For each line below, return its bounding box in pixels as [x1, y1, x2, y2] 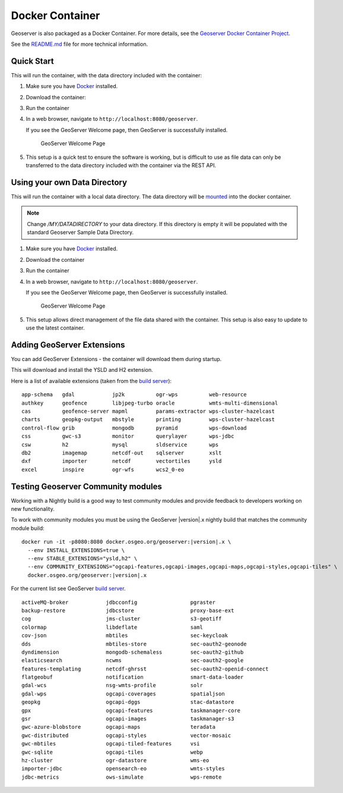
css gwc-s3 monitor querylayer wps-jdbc [21, 433, 234, 440]
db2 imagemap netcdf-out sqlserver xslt [21, 449, 222, 456]
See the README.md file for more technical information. [11, 40, 148, 48]
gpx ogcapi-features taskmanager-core [21, 707, 241, 714]
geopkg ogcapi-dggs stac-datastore [21, 699, 234, 706]
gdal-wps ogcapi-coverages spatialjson [21, 690, 225, 697]
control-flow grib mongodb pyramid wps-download [21, 424, 247, 431]
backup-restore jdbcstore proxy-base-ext [21, 607, 234, 614]
